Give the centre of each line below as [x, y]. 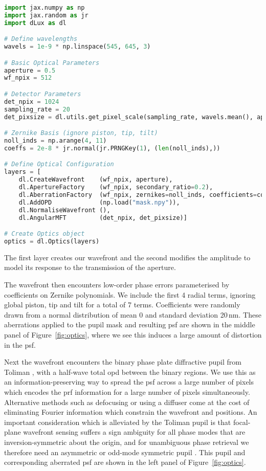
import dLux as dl [35, 23]
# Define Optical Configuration [59, 164]
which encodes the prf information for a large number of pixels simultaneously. [127, 391]
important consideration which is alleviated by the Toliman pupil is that [118, 422]
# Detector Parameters [43, 94]
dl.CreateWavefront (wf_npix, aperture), [96, 180]
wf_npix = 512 [28, 78]
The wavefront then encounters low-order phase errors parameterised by [117, 284]
